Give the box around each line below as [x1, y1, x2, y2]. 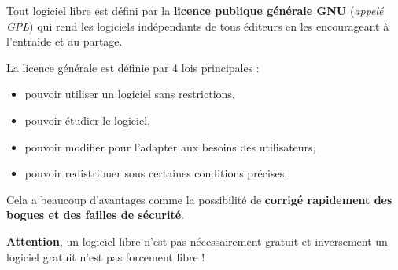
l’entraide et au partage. [6, 33, 123, 49]
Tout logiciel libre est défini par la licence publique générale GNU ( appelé [6, 2, 384, 18]
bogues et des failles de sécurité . [6, 206, 184, 223]
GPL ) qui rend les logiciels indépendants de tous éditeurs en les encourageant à [6, 17, 389, 34]
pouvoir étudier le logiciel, [24, 111, 150, 128]
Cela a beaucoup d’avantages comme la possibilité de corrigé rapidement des [6, 191, 392, 207]
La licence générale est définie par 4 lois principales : [6, 59, 260, 75]
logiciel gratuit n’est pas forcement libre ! [6, 248, 205, 265]
